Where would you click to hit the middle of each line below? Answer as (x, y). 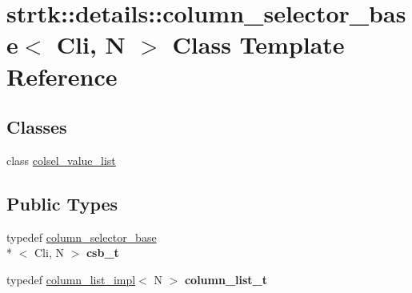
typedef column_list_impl (71, 279)
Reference (62, 76)
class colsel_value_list (61, 160)
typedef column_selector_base (82, 237)
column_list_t (226, 279)
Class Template (258, 44)
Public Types (62, 203)
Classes (37, 127)
